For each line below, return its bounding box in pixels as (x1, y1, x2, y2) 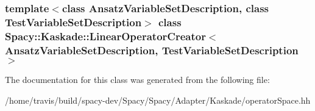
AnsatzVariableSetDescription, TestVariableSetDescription (5, 42, 299, 57)
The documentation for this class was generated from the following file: (5, 73, 270, 85)
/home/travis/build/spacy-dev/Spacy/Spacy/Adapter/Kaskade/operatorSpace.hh (5, 93, 311, 106)
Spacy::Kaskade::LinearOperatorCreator (5, 28, 206, 43)
